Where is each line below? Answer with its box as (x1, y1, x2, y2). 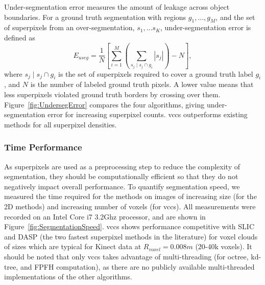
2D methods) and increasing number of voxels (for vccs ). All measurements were (4, 201, 256, 211)
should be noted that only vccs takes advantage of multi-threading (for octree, (4, 251, 249, 261)
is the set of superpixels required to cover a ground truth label (58, 68, 253, 79)
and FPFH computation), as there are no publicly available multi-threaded (20, 261, 255, 272)
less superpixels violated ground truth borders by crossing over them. (4, 89, 221, 99)
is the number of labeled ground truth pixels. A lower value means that (30, 79, 254, 90)
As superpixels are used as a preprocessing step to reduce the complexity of (4, 161, 240, 171)
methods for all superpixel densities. (4, 119, 117, 129)
